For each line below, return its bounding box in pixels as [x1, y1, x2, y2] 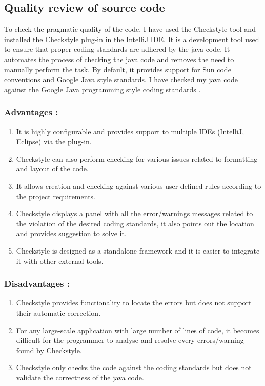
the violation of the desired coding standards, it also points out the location [16, 218, 254, 228]
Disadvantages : [4, 277, 70, 290]
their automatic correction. [16, 307, 101, 318]
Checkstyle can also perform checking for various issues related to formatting [16, 153, 258, 164]
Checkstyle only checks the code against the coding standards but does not [16, 362, 252, 373]
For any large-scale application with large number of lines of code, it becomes [16, 324, 259, 335]
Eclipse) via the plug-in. [16, 136, 92, 147]
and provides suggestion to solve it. [16, 228, 127, 239]
